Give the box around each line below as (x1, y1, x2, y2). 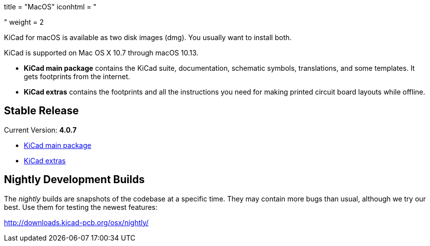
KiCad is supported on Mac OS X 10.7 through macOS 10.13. (4, 49, 199, 57)
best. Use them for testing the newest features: (4, 202, 158, 211)
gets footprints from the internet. (24, 72, 130, 81)
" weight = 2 (4, 18, 44, 26)
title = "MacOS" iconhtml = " (4, 2, 97, 11)
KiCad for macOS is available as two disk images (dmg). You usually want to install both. (4, 33, 292, 42)
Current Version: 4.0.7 (4, 125, 77, 134)
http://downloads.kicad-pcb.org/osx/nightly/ (4, 218, 149, 227)
